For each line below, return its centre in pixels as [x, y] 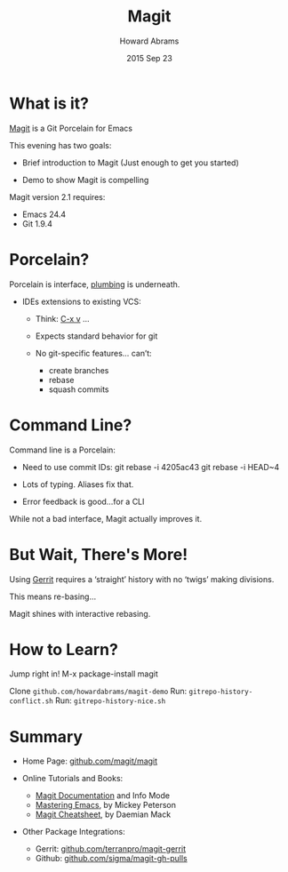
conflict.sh [31, 701]
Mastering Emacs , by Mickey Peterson [105, 805]
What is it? [49, 103]
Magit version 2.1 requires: [57, 196]
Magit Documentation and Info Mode [103, 796]
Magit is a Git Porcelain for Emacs [71, 128]
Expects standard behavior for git [96, 336]
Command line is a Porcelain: [62, 450]
